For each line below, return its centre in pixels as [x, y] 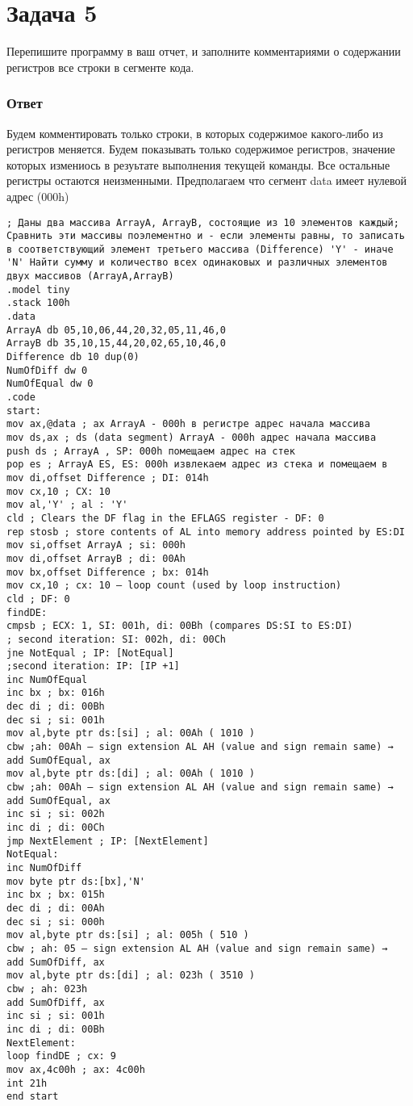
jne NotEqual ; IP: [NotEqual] [90, 653]
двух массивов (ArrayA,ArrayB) [90, 276]
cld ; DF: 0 [38, 599]
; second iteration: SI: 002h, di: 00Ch [117, 639]
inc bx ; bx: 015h [56, 895]
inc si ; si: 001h [56, 1016]
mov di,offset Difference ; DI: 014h [108, 478]
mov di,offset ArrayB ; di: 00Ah [96, 558]
